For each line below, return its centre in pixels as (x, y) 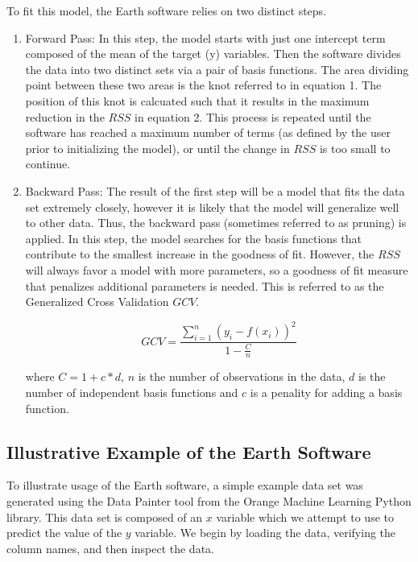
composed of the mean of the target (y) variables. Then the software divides (213, 54)
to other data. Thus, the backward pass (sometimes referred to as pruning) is (216, 223)
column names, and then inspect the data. (110, 548)
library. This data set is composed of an (105, 517)
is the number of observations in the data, (242, 376)
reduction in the (65, 116)
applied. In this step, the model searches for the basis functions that (193, 238)
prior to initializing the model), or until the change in (157, 148)
